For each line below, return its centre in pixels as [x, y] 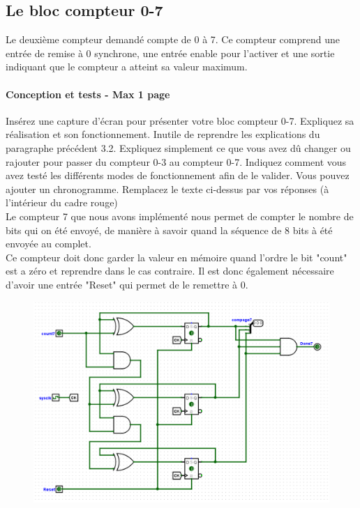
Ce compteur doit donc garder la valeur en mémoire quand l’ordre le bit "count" [177, 257]
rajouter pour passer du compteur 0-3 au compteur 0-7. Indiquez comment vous [176, 161]
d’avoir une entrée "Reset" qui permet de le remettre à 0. [127, 284]
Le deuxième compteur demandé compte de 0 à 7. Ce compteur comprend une [173, 39]
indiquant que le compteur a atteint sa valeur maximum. [127, 67]
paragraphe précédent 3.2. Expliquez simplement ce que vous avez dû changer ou [178, 147]
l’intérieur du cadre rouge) [62, 202]
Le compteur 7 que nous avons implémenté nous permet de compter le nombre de [180, 216]
